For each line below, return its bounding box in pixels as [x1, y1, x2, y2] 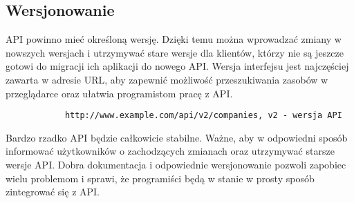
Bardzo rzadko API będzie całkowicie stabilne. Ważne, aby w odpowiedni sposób [6, 130, 348, 144]
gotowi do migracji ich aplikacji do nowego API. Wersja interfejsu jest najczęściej [6, 59, 349, 73]
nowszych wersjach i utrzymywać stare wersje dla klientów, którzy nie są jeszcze [6, 45, 344, 59]
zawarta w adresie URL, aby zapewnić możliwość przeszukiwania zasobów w [6, 72, 328, 86]
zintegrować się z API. [6, 184, 100, 199]
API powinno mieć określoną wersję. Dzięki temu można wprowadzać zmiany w [6, 32, 342, 46]
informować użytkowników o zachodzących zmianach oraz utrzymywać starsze [6, 144, 335, 158]
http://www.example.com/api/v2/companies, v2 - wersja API [64, 110, 342, 121]
